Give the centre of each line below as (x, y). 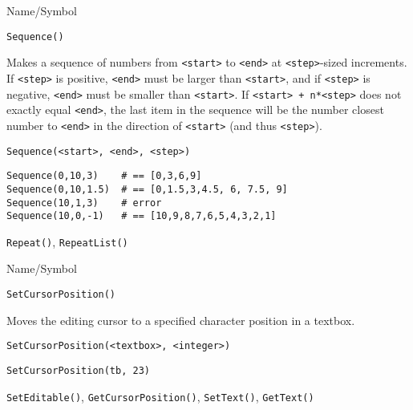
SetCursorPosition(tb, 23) (78, 370)
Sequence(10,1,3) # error (84, 203)
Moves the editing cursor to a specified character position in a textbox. (181, 320)
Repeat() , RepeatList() (67, 241)
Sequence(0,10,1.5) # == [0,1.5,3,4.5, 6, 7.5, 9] (147, 189)
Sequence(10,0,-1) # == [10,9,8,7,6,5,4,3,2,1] (142, 216)
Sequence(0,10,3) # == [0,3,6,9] (104, 176)
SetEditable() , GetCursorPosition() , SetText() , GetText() (160, 396)
